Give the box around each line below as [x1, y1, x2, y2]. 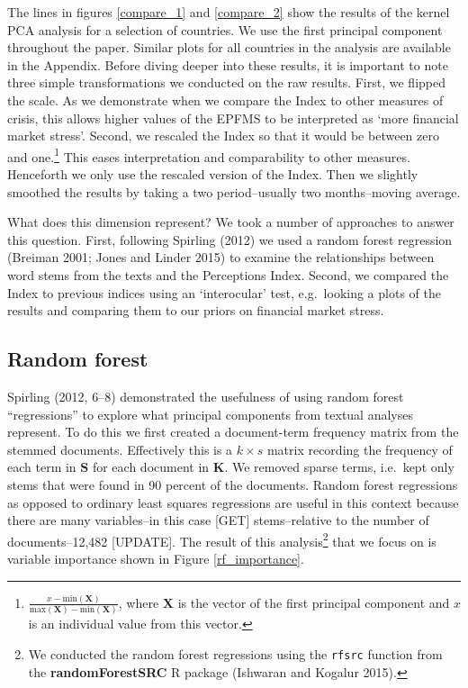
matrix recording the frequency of [266, 439, 453, 458]
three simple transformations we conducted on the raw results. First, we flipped [7, 73, 445, 92]
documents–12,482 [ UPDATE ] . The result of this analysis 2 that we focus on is [7, 529, 436, 550]
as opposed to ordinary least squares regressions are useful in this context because [7, 493, 459, 511]
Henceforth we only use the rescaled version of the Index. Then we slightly [7, 165, 418, 183]
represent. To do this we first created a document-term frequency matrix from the [7, 422, 459, 441]
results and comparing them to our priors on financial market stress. [7, 301, 384, 320]
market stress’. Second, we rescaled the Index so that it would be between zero [7, 126, 439, 145]
